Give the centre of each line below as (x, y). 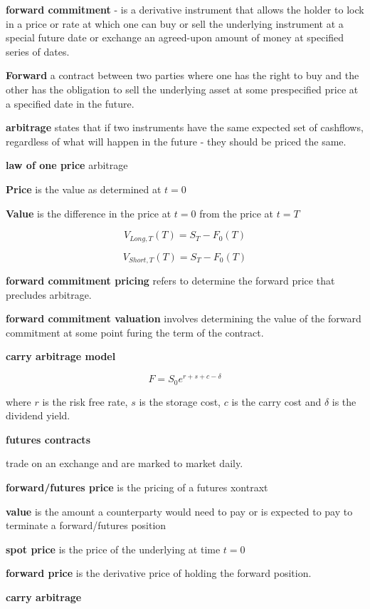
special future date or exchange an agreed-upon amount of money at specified (175, 37)
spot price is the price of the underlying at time (113, 549)
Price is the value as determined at (84, 189)
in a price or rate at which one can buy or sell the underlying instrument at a (175, 23)
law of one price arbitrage (67, 165)
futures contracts (48, 439)
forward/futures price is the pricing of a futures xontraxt (137, 487)
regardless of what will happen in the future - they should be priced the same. (176, 141)
